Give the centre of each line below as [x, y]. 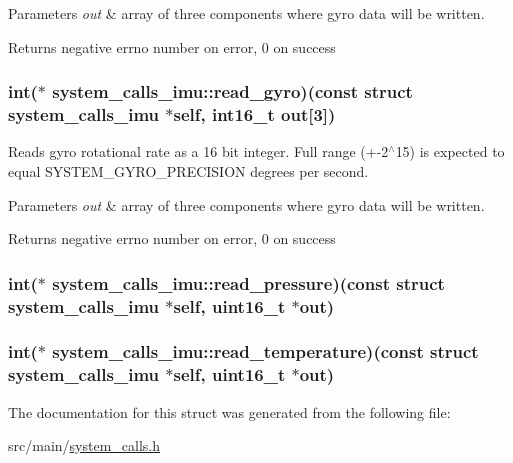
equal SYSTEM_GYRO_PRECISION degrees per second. [188, 170]
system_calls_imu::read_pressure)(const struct [248, 282]
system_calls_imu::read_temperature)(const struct [265, 351]
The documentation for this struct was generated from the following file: [229, 411]
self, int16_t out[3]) [254, 114]
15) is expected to [450, 151]
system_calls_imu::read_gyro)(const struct [232, 91]
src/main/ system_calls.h [84, 445]
